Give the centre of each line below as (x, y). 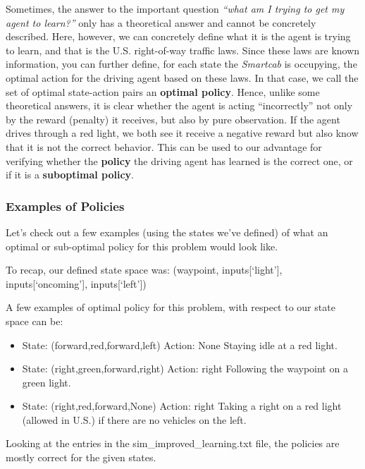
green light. (47, 382)
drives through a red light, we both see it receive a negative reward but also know (182, 133)
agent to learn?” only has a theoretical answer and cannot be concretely (161, 22)
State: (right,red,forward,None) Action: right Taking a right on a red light (182, 406)
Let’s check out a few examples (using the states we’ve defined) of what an (167, 232)
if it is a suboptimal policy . (70, 175)
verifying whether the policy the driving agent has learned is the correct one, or (179, 160)
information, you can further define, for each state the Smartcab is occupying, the (181, 64)
